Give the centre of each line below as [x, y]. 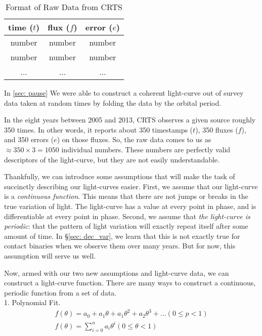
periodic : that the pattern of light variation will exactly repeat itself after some [126, 226]
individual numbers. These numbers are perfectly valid [146, 149]
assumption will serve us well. [50, 255]
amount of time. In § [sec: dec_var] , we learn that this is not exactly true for [122, 236]
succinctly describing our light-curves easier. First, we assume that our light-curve [131, 186]
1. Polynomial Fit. [32, 302]
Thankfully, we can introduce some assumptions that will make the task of [120, 176]
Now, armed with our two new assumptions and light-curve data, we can [117, 272]
